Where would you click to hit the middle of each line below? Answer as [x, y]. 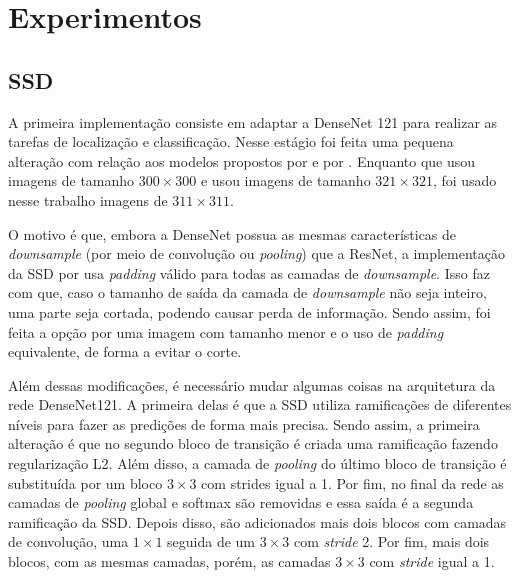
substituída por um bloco [85, 482]
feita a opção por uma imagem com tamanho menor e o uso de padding [226, 331]
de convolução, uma [68, 541]
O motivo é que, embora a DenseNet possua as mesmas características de [232, 233]
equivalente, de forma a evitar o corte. [125, 351]
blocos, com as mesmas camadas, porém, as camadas [169, 561]
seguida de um [211, 541]
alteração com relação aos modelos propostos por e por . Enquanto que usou [242, 160]
